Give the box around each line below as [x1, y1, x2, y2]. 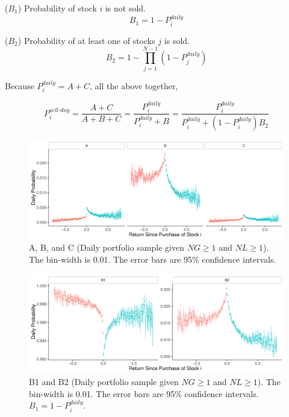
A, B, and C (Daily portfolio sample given [29, 241, 184, 254]
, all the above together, [90, 79, 178, 92]
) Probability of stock [17, 2, 97, 14]
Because [5, 79, 34, 92]
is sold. [164, 34, 190, 46]
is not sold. [105, 2, 146, 14]
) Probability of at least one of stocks [17, 34, 155, 46]
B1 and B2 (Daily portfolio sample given [29, 375, 179, 388]
